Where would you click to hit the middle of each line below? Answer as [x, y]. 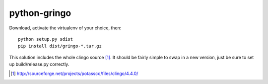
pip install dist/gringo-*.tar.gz [60, 46]
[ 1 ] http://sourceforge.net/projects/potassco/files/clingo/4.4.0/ [74, 73]
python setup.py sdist [46, 39]
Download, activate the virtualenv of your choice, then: [65, 28]
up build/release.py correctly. [39, 64]
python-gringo [40, 13]
